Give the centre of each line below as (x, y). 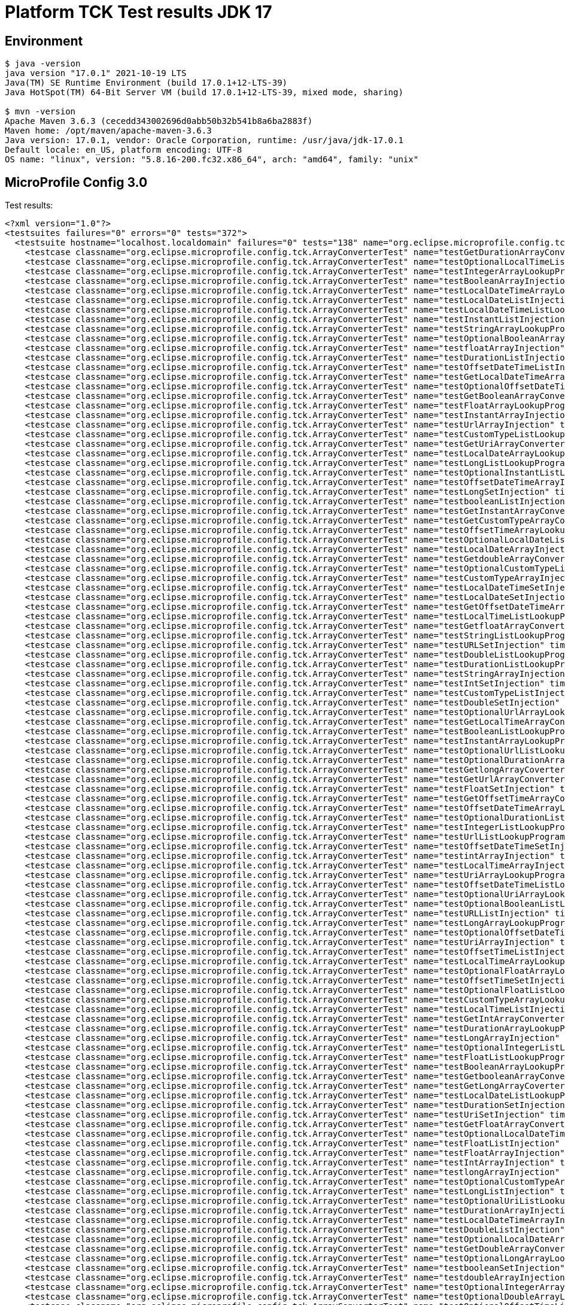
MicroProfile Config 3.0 (76, 182)
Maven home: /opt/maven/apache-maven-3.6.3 (108, 131)
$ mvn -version (40, 112)
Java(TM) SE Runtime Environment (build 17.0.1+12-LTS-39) (146, 83)
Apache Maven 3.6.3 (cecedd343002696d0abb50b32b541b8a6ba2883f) (159, 121)
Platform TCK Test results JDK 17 (139, 12)
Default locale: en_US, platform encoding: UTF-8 (124, 150)
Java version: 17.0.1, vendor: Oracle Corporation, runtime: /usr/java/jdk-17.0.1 (204, 140)
